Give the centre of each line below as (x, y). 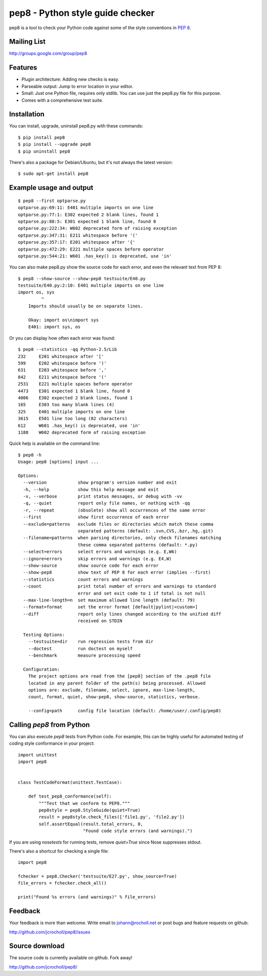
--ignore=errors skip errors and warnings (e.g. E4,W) (97, 559)
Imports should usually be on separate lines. (86, 306)
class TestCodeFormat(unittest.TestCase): (70, 783)
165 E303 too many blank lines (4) (66, 405)
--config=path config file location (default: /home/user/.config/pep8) (125, 711)
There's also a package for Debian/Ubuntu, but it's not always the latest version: (91, 162)
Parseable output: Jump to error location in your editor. (77, 86)
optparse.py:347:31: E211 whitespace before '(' (78, 235)
